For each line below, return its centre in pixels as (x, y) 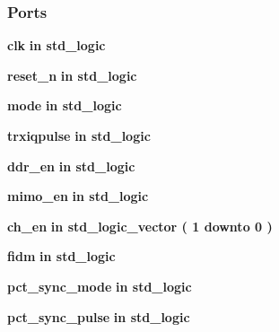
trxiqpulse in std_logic (79, 135)
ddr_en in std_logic (71, 166)
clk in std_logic (57, 45)
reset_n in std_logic (72, 75)
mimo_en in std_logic (78, 196)
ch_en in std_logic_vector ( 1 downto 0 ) (140, 226)
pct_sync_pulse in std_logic (99, 316)
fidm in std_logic (61, 256)
